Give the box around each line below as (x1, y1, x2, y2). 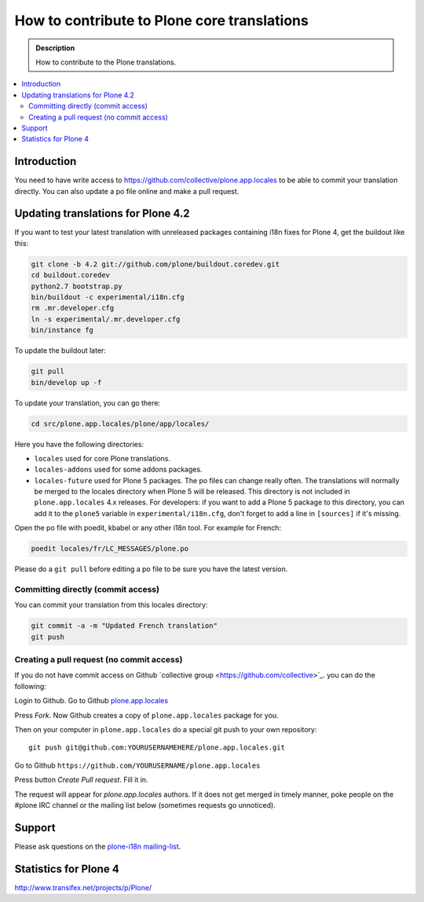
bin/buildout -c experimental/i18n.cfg (31, 293, 185, 302)
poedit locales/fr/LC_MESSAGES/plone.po (31, 544, 188, 553)
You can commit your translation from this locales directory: (14, 600, 208, 610)
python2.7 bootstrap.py (31, 281, 123, 291)
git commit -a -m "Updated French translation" (31, 621, 217, 630)
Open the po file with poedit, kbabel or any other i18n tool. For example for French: (14, 523, 282, 533)
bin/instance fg (31, 326, 94, 335)
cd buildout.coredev (31, 271, 110, 280)
